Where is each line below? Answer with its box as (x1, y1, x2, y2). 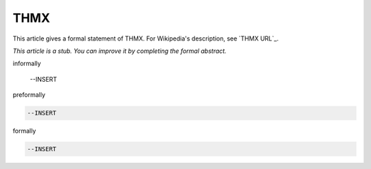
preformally (12, 91, 46, 99)
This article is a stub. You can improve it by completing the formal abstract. (12, 47, 227, 55)
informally (12, 59, 41, 68)
